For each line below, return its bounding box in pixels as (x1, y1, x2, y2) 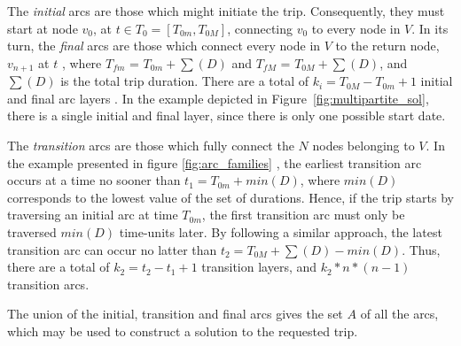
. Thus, (402, 240, 441, 258)
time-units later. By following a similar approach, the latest (119, 222, 442, 241)
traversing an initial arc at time (7, 205, 178, 224)
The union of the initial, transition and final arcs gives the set (7, 304, 343, 323)
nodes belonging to (312, 136, 415, 155)
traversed (7, 222, 57, 241)
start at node (7, 19, 78, 37)
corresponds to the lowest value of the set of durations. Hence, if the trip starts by (7, 188, 454, 206)
